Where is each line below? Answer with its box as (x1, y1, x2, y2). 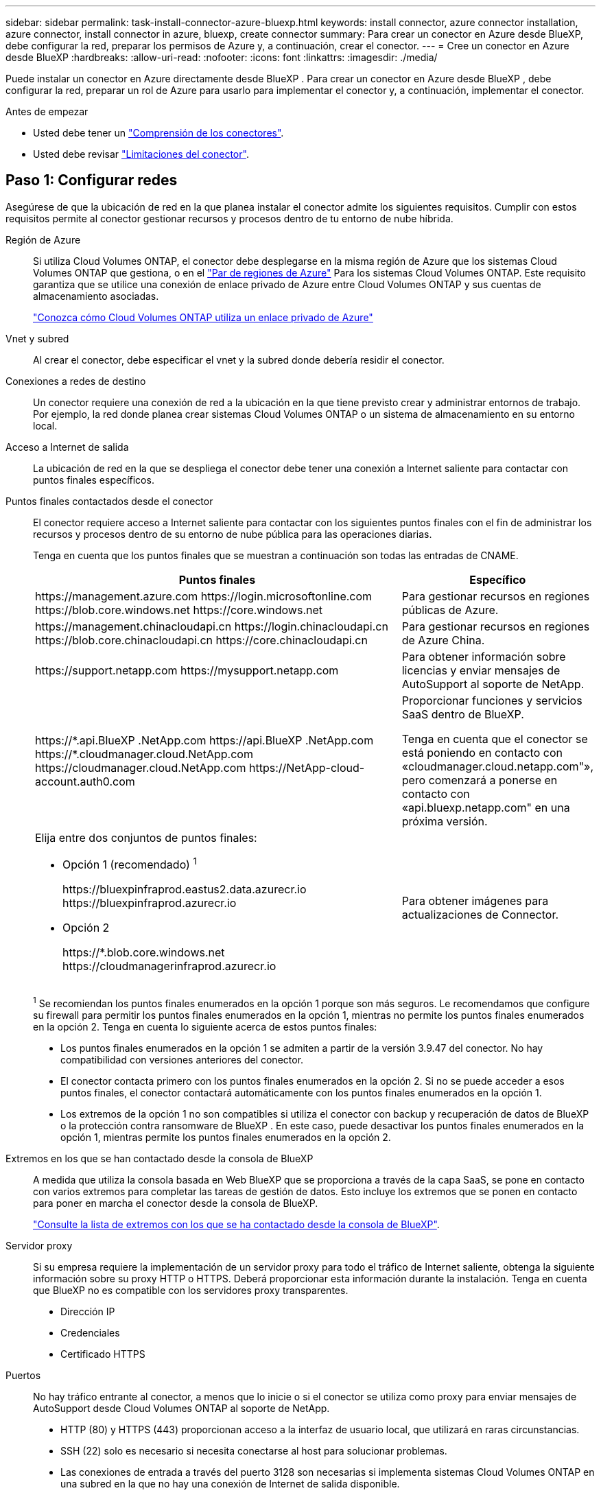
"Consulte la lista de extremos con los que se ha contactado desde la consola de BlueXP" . (33, 1218, 440, 1230)
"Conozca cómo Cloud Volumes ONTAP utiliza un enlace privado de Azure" (33, 311, 373, 323)
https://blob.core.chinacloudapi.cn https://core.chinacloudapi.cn (35, 633, 368, 647)
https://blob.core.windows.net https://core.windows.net (35, 602, 323, 617)
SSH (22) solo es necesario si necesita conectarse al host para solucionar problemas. (60, 1444, 447, 1457)
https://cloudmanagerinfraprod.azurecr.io (62, 959, 276, 974)
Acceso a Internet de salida (5, 440, 129, 453)
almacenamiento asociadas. (33, 290, 159, 302)
